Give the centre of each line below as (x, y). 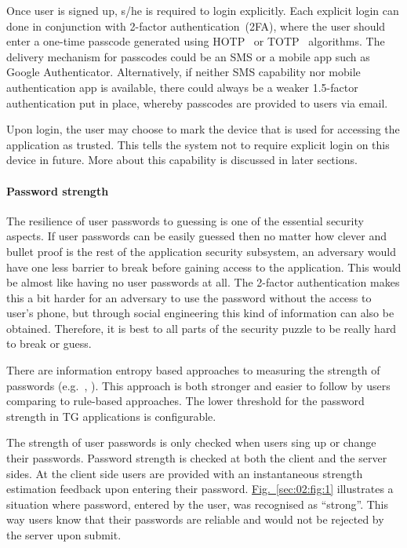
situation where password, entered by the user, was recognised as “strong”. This (197, 504)
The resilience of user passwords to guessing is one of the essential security (185, 220)
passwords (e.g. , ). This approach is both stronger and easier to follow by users (198, 385)
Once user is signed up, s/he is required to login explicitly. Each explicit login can (203, 10)
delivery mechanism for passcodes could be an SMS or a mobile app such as (188, 56)
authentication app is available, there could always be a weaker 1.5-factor (182, 87)
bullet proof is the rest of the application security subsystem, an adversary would (201, 251)
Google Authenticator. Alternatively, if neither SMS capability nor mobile (184, 72)
